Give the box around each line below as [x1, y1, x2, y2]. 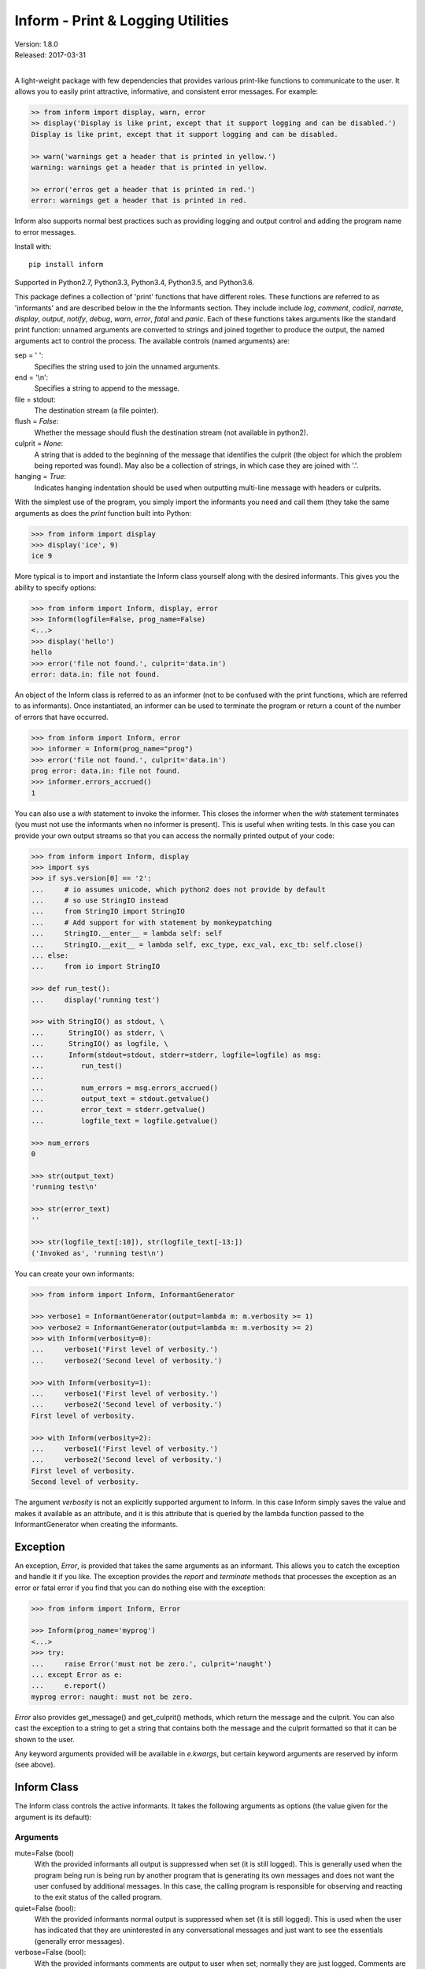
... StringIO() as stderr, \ [31, 1028, 164, 1037]
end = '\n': [14, 373, 49, 382]
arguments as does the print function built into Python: [14, 508, 192, 517]
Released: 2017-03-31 [14, 50, 87, 59]
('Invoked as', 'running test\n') [31, 1248, 164, 1258]
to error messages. [14, 227, 76, 236]
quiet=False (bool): [14, 1903, 76, 1913]
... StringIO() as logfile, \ [31, 1040, 168, 1048]
